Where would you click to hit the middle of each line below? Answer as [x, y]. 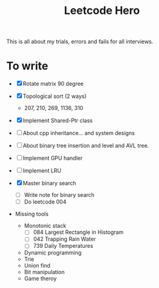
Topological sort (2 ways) [55, 96]
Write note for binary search [59, 195]
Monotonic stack [45, 226]
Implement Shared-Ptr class [58, 121]
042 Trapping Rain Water [64, 239]
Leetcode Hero [102, 11]
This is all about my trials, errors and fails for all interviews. [80, 42]
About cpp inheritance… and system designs [79, 133]
